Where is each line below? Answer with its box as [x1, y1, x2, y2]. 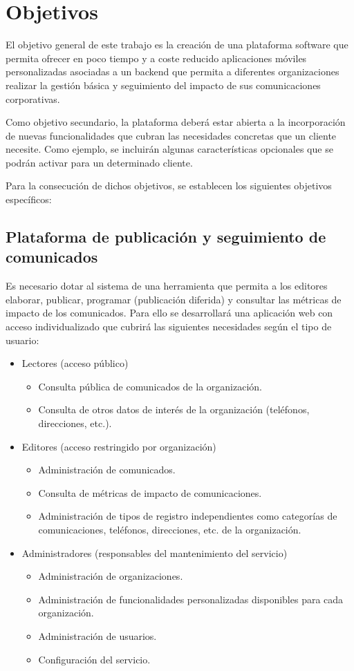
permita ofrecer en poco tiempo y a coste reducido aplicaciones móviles [6, 50, 307, 65]
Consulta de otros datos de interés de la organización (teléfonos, [38, 402, 310, 417]
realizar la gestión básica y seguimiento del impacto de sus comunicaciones [6, 77, 321, 92]
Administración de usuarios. [38, 628, 157, 643]
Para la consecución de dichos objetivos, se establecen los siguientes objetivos [6, 178, 332, 193]
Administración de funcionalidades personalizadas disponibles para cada [38, 592, 344, 606]
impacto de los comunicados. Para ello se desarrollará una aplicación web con [6, 305, 333, 320]
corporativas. [6, 91, 60, 106]
